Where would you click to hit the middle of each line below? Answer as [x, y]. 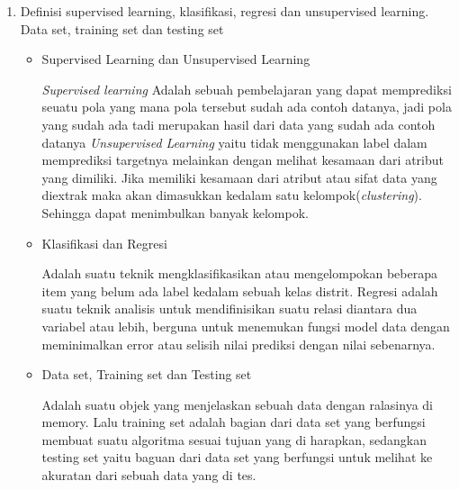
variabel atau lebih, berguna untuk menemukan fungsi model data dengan [246, 326]
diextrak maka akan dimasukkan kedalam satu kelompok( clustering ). [232, 195]
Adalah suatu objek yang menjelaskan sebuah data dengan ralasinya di [237, 404]
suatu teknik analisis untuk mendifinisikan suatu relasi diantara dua [229, 309]
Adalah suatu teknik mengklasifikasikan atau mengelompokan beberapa [239, 273]
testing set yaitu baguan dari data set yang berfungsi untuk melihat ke [237, 457]
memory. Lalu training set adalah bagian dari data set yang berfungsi [234, 422]
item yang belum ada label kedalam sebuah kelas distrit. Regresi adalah [240, 290]
